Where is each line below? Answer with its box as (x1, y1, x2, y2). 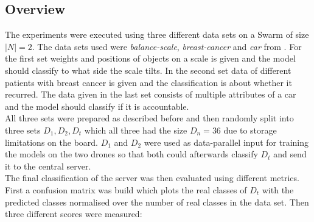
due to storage (223, 123, 277, 136)
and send (273, 148, 307, 160)
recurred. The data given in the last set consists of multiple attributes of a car (5, 88, 296, 101)
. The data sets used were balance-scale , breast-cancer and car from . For (32, 40, 302, 52)
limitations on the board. (5, 135, 98, 148)
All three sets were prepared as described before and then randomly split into (5, 112, 294, 124)
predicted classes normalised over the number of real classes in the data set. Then (5, 195, 309, 208)
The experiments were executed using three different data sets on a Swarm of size (5, 28, 309, 41)
